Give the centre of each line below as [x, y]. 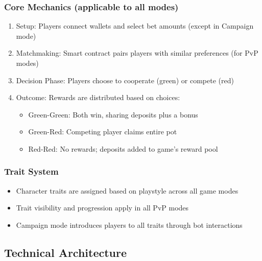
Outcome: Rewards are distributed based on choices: [98, 97]
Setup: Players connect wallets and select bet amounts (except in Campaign [135, 26]
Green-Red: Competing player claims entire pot [103, 132]
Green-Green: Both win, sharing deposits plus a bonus [113, 114]
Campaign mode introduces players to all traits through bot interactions [129, 224]
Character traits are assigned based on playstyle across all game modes [127, 190]
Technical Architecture [66, 252]
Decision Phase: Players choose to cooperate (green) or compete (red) [125, 80]
